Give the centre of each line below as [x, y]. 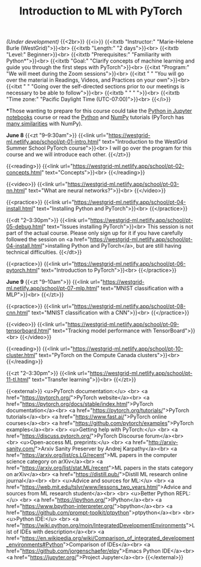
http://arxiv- [163, 443]
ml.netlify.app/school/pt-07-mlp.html [52, 288]
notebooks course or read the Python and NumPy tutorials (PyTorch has [95, 117]
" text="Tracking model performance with [100, 331]
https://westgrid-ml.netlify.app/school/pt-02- [129, 166]
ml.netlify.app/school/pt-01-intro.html [52, 142]
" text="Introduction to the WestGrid [143, 142]
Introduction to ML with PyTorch [101, 11]
